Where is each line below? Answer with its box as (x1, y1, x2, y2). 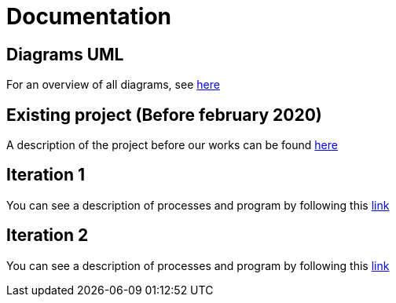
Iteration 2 (6, 225, 89, 246)
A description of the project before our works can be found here (6, 138, 338, 152)
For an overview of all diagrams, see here (6, 78, 220, 92)
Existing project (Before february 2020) (6, 104, 322, 125)
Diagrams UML (6, 44, 124, 64)
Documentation (6, 3, 172, 30)
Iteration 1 (6, 165, 86, 185)
